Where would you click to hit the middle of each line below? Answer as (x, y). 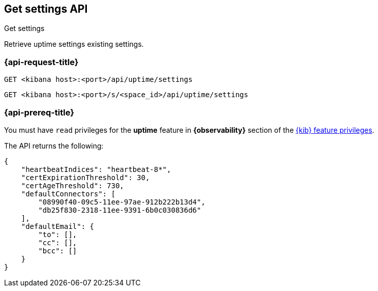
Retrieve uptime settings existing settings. (74, 44)
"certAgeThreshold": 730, (73, 185)
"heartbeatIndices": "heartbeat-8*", (96, 169)
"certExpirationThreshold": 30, (85, 177)
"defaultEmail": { (58, 226)
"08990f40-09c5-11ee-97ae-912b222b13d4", (122, 202)
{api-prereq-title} (39, 112)
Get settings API (46, 9)
